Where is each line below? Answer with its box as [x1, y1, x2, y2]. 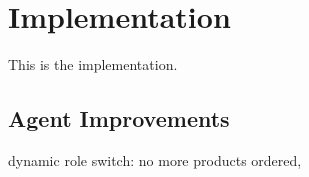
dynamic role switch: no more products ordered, [8, 149, 302, 170]
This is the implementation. [8, 54, 178, 75]
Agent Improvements [8, 103, 230, 134]
